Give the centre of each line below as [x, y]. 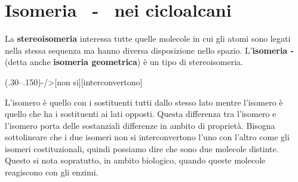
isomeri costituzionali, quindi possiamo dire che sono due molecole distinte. [142, 148]
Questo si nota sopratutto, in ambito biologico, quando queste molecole [135, 160]
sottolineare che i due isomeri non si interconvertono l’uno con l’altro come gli [147, 137]
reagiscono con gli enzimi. [52, 172]
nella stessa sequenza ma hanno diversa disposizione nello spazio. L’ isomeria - [149, 50]
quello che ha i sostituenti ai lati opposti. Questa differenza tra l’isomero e [141, 114]
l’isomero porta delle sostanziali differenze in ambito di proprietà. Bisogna [140, 125]
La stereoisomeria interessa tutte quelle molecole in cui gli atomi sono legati [148, 38]
